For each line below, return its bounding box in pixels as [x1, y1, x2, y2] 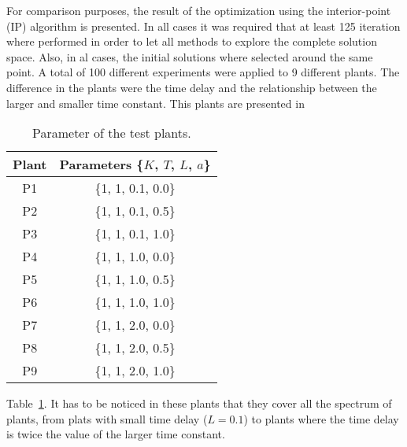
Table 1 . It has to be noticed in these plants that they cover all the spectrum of [6, 395, 392, 412]
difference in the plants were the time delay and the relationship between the [6, 79, 377, 95]
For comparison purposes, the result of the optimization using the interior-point [6, 2, 391, 18]
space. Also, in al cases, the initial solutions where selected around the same [6, 48, 373, 65]
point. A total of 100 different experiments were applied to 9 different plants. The [6, 64, 400, 80]
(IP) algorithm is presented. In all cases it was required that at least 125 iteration [6, 17, 401, 34]
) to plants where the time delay [243, 410, 399, 427]
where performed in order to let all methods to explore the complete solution [6, 33, 377, 50]
